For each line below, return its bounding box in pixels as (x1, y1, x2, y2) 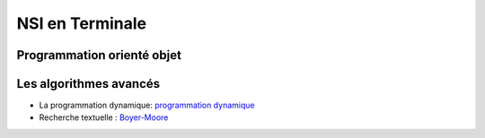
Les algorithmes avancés (16, 76, 161, 91)
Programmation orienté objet (16, 47, 181, 63)
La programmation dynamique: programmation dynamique (39, 99, 255, 111)
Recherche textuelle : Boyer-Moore (39, 112, 169, 123)
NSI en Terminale (16, 13, 147, 33)
